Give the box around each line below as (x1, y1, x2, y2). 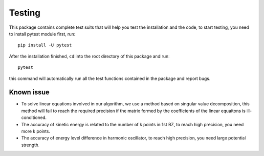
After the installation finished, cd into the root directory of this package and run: (9, 53, 170, 59)
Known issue (9, 88, 50, 97)
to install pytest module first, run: (9, 31, 76, 37)
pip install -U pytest (18, 42, 72, 48)
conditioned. (21, 115, 47, 120)
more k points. (21, 128, 50, 134)
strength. (21, 142, 40, 148)
